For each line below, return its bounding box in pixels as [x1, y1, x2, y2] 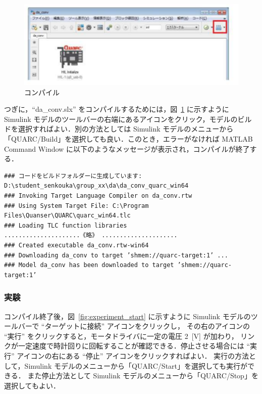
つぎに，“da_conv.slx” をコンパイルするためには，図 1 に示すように [4, 104, 229, 114]
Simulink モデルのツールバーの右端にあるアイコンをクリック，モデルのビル [4, 113, 252, 124]
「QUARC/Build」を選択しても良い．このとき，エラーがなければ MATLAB [4, 134, 253, 144]
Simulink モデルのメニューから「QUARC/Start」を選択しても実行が [24, 360, 247, 371]
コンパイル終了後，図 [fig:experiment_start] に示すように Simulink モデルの [4, 311, 251, 321]
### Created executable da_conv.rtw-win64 [4, 241, 149, 249]
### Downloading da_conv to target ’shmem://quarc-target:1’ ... [4, 251, 228, 259]
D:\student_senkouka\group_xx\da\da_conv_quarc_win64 [4, 182, 189, 190]
